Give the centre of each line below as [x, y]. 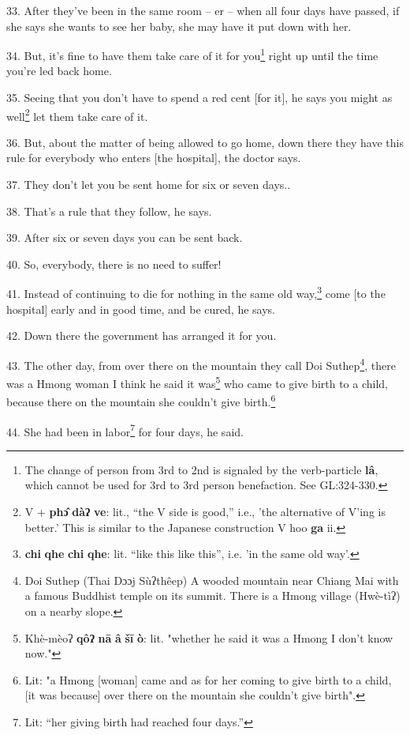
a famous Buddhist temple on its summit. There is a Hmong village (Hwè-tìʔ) [212, 596]
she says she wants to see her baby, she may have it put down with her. [179, 26]
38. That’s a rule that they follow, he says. [109, 211]
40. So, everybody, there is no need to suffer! [114, 264]
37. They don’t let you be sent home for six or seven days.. [149, 185]
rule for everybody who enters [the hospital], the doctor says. [154, 158]
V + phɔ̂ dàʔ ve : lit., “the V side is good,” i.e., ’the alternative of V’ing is [205, 512]
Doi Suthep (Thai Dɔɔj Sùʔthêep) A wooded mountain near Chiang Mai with [212, 580]
